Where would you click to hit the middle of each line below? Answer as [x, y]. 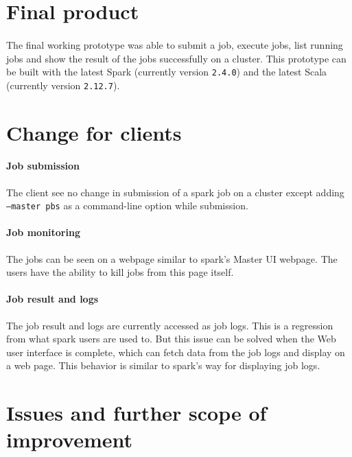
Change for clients [94, 132]
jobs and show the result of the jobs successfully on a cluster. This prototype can [176, 58]
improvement [70, 440]
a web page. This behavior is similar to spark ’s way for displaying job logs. [163, 365]
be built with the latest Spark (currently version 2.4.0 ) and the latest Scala [167, 72]
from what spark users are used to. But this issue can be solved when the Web [171, 339]
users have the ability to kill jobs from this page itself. [120, 272]
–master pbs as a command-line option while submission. [127, 206]
